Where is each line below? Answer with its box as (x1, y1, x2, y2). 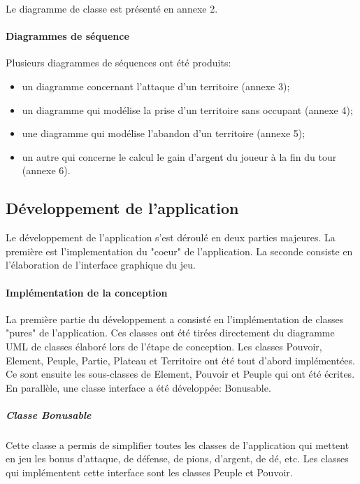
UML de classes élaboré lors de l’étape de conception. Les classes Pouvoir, (6, 339, 322, 353)
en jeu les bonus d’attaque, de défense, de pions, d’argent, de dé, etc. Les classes (6, 451, 349, 466)
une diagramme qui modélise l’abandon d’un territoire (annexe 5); (22, 126, 305, 141)
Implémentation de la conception (6, 285, 168, 299)
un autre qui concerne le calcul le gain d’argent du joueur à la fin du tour (22, 149, 337, 164)
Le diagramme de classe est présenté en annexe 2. (6, 1, 218, 15)
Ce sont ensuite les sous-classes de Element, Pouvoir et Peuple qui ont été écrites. (6, 366, 355, 381)
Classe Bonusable (6, 407, 92, 422)
